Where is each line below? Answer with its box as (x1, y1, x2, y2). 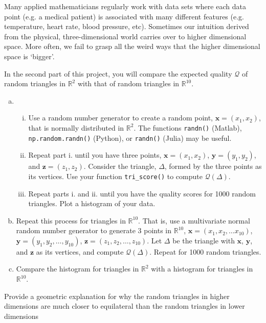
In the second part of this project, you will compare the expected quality (4, 68, 232, 79)
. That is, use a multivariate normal (138, 215, 250, 226)
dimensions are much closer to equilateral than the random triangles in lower (4, 301, 245, 311)
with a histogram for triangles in (151, 263, 253, 274)
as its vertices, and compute (36, 246, 124, 257)
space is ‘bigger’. (4, 51, 55, 61)
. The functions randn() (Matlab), (134, 122, 242, 133)
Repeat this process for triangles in (16, 215, 126, 226)
